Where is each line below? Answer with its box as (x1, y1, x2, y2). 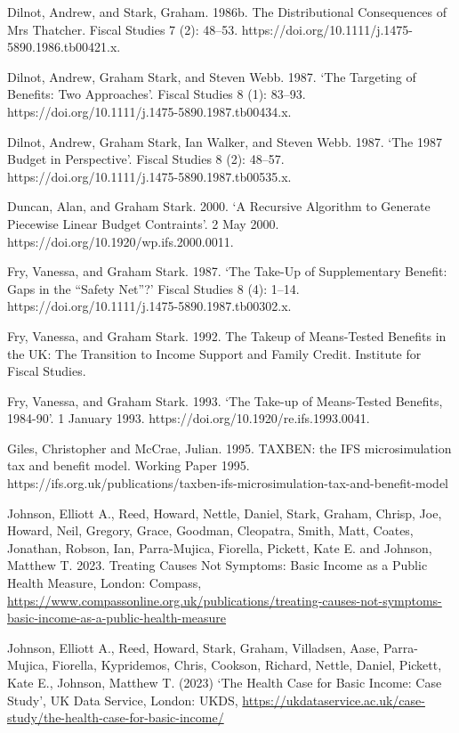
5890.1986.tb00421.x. (7, 37, 121, 56)
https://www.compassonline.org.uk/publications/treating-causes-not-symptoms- (7, 590, 442, 609)
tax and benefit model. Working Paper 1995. (7, 456, 250, 475)
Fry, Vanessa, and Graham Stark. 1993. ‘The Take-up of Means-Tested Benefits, (7, 391, 443, 410)
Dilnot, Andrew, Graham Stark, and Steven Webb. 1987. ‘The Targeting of (7, 67, 416, 86)
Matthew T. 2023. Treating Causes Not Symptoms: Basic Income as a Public (7, 556, 428, 574)
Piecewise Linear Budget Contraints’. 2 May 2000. (7, 214, 279, 232)
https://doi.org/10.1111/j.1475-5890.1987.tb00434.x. (7, 102, 292, 120)
